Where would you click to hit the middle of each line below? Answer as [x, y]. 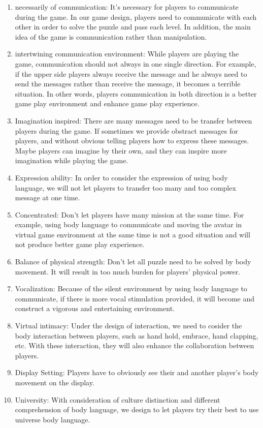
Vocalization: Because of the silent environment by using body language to [131, 288]
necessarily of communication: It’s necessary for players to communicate [127, 7]
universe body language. [53, 419]
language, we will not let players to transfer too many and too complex [125, 187]
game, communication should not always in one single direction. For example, [136, 63]
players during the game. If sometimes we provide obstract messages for [126, 130]
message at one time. [47, 197]
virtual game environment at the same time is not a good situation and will [133, 234]
